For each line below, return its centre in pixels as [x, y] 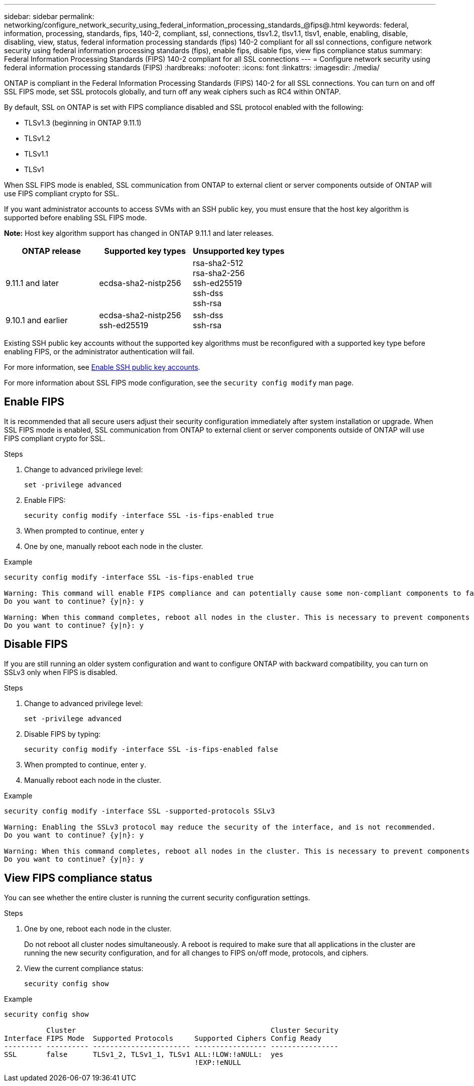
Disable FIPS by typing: [63, 734]
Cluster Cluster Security [192, 1030]
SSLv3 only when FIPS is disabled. [61, 672]
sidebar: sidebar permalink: [49, 16]
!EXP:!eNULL [218, 1062]
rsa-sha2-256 [219, 273]
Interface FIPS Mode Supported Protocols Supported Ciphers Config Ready [163, 1038]
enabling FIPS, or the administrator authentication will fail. [99, 352]
